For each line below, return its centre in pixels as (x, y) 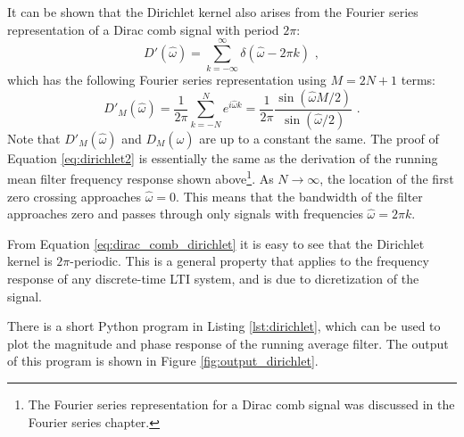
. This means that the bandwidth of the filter (299, 196)
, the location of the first (387, 179)
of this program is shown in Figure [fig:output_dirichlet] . (163, 361)
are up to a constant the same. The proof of (319, 138)
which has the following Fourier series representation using (167, 80)
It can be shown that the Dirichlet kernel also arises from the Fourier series (213, 12)
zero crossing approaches (75, 196)
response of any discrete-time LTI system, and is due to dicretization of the (213, 278)
